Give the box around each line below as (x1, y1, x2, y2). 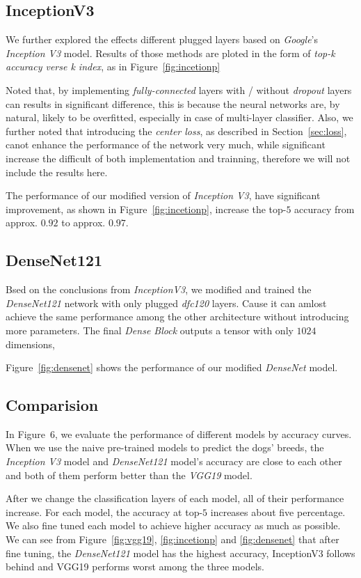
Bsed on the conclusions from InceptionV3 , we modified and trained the (6, 282, 312, 297)
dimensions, (6, 336, 55, 351)
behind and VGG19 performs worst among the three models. (6, 559, 264, 574)
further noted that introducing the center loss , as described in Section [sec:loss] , (6, 123, 347, 138)
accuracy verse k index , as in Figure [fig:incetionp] (6, 59, 220, 74)
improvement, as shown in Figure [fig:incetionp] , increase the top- (6, 201, 287, 216)
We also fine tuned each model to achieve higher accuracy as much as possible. (6, 518, 341, 533)
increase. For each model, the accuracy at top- (6, 504, 203, 519)
